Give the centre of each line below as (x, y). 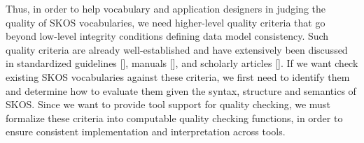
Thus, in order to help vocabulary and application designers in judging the (166, 8)
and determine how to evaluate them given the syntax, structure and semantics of (181, 90)
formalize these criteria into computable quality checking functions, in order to (174, 118)
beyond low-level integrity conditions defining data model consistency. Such (167, 36)
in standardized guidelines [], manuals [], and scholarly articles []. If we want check (182, 63)
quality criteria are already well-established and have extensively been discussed (177, 49)
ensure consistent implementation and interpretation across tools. (146, 131)
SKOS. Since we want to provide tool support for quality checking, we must (168, 104)
